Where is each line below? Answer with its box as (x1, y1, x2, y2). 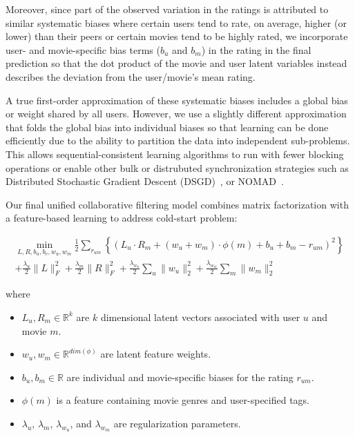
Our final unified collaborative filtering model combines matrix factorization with (6, 197, 349, 211)
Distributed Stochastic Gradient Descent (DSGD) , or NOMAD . (6, 174, 284, 188)
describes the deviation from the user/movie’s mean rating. (6, 69, 256, 84)
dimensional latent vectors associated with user (100, 309, 300, 324)
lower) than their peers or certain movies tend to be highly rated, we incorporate (6, 29, 348, 43)
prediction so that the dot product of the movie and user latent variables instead (6, 56, 347, 70)
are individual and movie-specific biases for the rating (66, 369, 294, 384)
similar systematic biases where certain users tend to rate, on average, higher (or (6, 15, 347, 30)
